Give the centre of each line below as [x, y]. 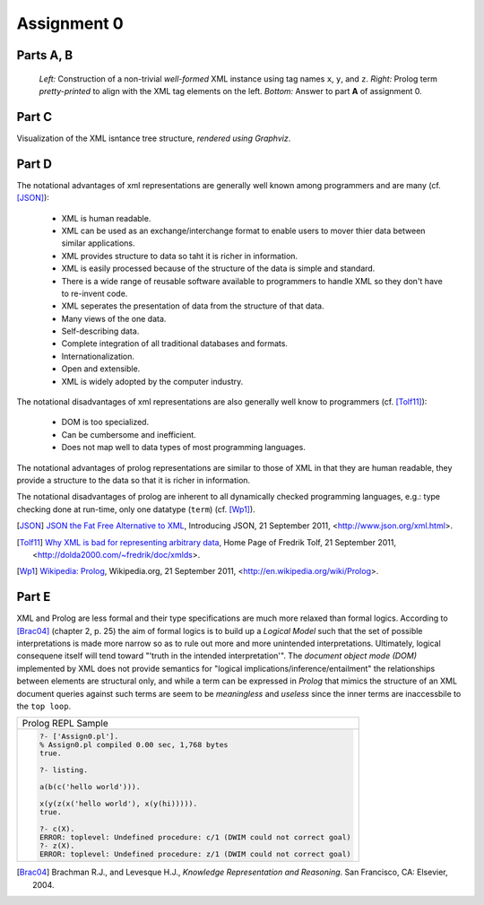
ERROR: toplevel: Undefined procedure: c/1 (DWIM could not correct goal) [195, 837]
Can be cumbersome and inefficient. [129, 434]
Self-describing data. [100, 331]
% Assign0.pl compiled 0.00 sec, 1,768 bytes [134, 745]
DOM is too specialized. [105, 422]
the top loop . [44, 706]
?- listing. [64, 770]
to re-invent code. [95, 293]
